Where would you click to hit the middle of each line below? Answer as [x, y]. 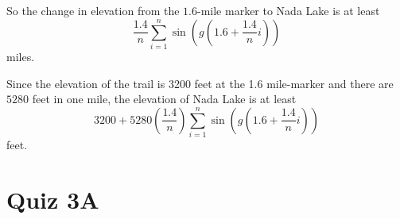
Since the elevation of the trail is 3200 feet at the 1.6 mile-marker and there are [200, 83]
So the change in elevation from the [93, 10]
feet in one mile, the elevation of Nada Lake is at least [164, 99]
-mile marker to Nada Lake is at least [289, 10]
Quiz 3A [53, 199]
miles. [21, 56]
